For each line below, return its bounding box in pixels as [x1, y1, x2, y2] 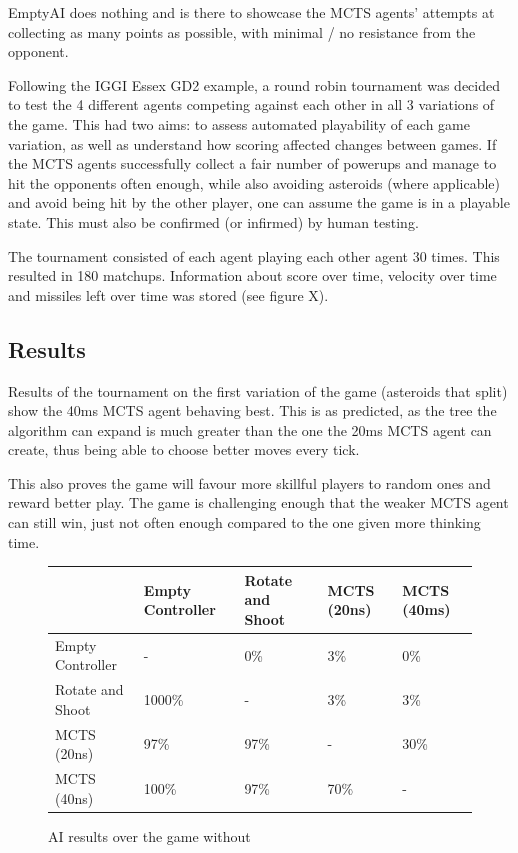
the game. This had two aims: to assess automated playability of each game [8, 113, 470, 134]
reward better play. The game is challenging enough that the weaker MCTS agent [8, 492, 509, 513]
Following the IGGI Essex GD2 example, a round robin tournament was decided [8, 74, 501, 95]
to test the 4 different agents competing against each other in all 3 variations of [8, 94, 495, 115]
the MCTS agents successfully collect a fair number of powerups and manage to [8, 153, 497, 174]
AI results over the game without [48, 825, 251, 846]
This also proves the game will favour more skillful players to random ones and [8, 472, 491, 493]
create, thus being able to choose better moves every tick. [8, 439, 360, 460]
